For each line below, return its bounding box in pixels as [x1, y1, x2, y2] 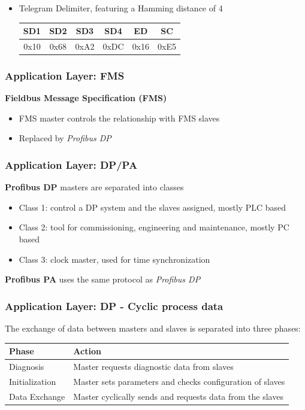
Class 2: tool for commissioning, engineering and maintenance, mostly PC [19, 221, 289, 233]
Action [73, 345, 101, 357]
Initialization [9, 375, 56, 387]
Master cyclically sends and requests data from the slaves [73, 390, 283, 402]
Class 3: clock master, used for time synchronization [19, 253, 210, 265]
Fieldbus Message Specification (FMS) [5, 92, 167, 104]
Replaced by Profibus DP [19, 132, 111, 144]
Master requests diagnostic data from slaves [73, 360, 234, 372]
